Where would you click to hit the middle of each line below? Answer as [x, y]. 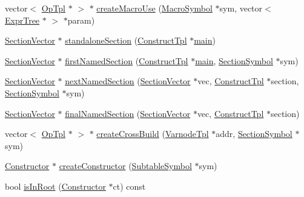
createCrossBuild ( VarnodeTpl [153, 134]
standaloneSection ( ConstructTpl [126, 40]
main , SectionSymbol [234, 60]
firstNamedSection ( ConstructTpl [127, 60]
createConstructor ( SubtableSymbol [125, 166]
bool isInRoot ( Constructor [55, 186]
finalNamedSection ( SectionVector [128, 113]
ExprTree [22, 20]
